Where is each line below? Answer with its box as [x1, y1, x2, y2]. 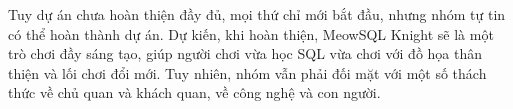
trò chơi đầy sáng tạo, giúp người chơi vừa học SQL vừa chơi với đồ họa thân [8, 43, 483, 64]
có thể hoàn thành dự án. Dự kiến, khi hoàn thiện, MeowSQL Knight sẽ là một [8, 23, 494, 44]
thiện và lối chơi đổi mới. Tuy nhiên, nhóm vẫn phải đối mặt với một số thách [8, 62, 487, 83]
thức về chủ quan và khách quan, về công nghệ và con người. [8, 82, 381, 103]
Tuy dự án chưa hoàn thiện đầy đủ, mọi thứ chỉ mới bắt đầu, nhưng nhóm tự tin [8, 4, 506, 24]
